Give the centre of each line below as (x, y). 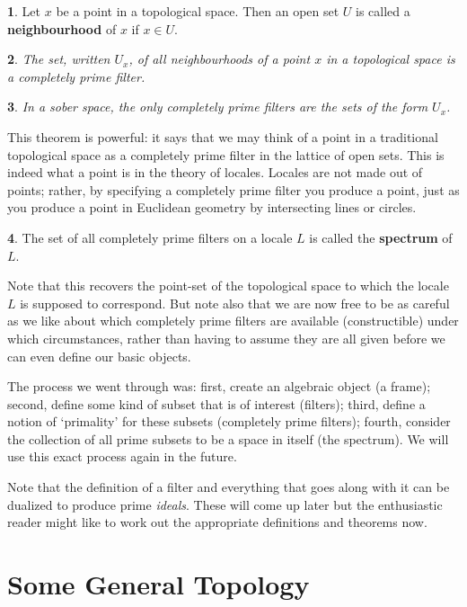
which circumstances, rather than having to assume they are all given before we (226, 338)
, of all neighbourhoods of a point (220, 59)
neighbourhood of (62, 28)
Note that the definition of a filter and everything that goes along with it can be (229, 487)
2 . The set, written (59, 59)
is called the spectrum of (381, 237)
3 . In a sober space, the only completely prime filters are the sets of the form (218, 107)
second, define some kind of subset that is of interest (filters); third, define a (216, 403)
